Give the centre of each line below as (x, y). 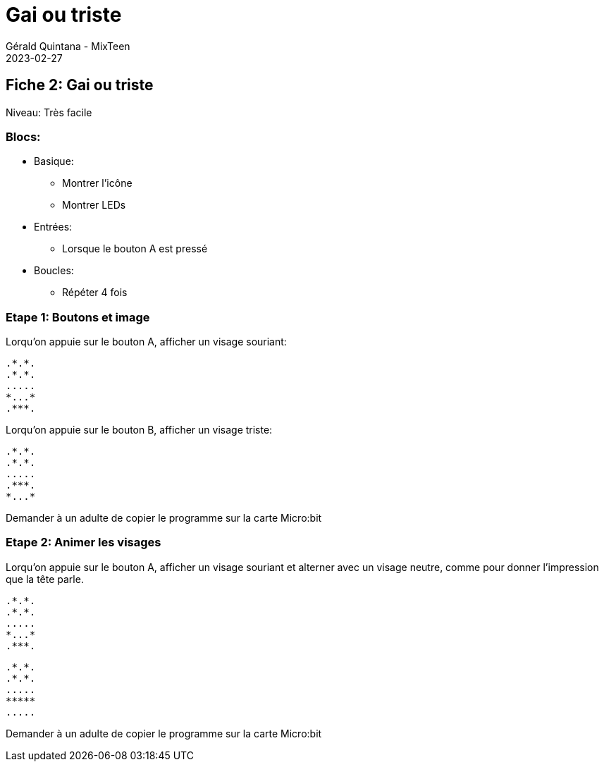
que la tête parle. (45, 579)
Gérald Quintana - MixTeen (68, 46)
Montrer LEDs (94, 205)
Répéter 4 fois (95, 293)
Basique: (54, 161)
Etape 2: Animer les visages (84, 542)
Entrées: (53, 227)
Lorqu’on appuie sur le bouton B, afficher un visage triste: (139, 430)
